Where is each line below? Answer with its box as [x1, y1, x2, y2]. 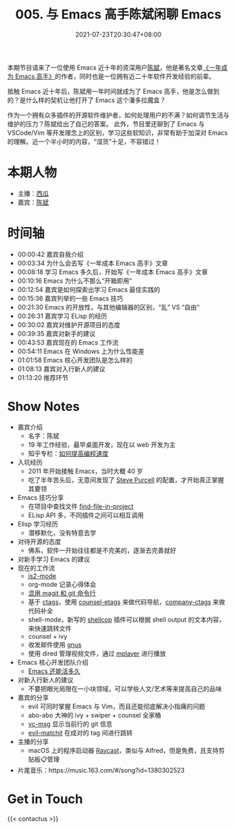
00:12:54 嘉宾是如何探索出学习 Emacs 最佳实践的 [17, 285, 161, 293]
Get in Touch [7, 791, 83, 807]
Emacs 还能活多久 [27, 667, 81, 675]
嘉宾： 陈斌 [17, 198, 49, 207]
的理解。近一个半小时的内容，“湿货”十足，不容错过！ [7, 137, 161, 145]
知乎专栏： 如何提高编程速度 [27, 449, 109, 458]
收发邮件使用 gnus [27, 640, 82, 649]
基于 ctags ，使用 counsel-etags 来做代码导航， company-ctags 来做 [27, 597, 225, 606]
